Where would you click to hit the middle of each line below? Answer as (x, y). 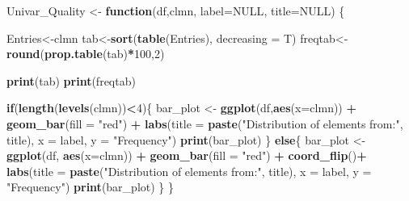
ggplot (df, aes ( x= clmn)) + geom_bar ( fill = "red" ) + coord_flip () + (187, 155)
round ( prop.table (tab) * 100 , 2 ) (86, 54)
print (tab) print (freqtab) (71, 80)
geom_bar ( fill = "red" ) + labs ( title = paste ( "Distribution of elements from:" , (205, 123)
